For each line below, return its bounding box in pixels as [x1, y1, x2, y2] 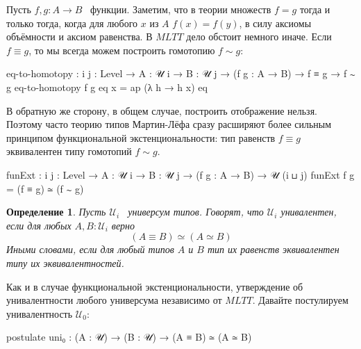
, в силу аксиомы [239, 15, 312, 30]
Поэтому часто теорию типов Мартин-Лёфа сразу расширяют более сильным [6, 117, 332, 131]
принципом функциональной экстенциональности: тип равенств [6, 130, 276, 145]
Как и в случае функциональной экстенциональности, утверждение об [6, 279, 303, 293]
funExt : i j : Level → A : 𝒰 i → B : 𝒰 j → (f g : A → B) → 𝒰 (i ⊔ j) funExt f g [6, 167, 355, 181]
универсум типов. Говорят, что [128, 204, 264, 219]
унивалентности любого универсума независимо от [6, 293, 222, 307]
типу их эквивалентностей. [6, 255, 124, 270]
